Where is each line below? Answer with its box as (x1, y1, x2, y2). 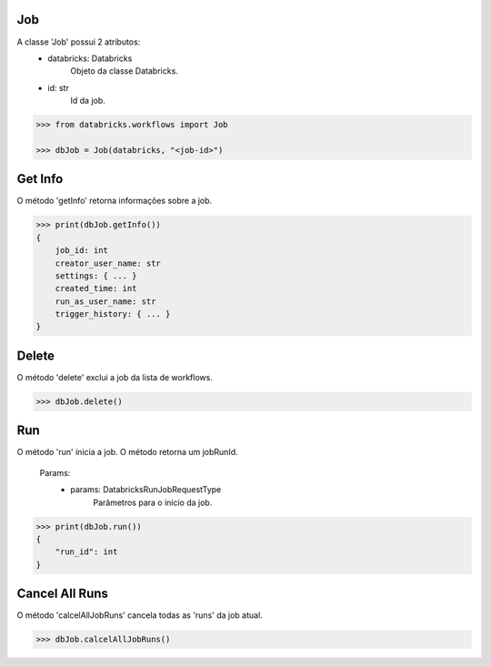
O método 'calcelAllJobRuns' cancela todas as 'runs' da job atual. (16, 610, 263, 621)
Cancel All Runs (16, 586, 109, 601)
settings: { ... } (55, 270, 137, 281)
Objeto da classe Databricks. (70, 66, 179, 76)
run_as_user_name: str (55, 296, 156, 307)
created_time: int (55, 283, 137, 294)
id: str (47, 82, 70, 93)
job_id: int (55, 246, 109, 256)
